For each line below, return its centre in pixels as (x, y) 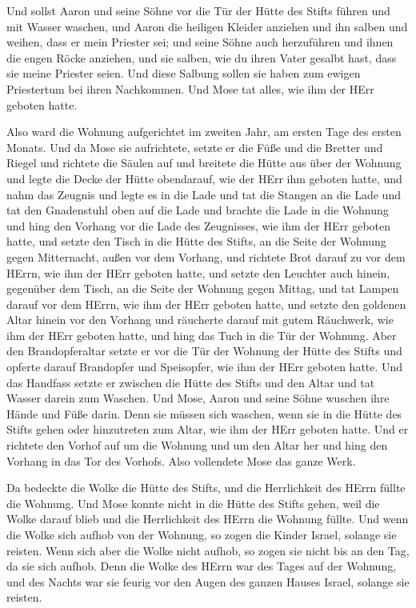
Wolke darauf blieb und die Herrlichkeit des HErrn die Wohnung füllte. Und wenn (208, 519)
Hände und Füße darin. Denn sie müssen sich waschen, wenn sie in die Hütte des (204, 413)
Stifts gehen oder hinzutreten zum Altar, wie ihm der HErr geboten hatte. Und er (208, 429)
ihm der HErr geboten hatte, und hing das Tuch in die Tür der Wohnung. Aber (202, 335)
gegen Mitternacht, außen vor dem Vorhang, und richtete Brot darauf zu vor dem (206, 256)
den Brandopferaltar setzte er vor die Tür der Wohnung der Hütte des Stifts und (204, 351)
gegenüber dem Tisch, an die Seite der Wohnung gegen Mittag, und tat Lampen (203, 288)
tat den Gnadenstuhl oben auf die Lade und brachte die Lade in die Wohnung (198, 210)
